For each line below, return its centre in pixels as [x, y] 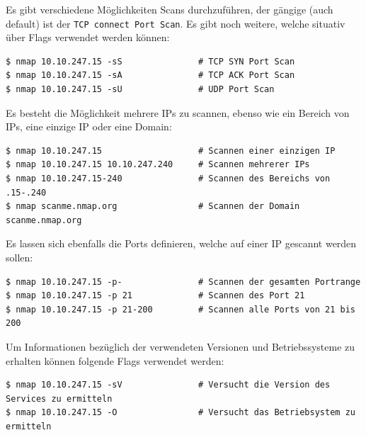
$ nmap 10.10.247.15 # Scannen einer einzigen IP [171, 151]
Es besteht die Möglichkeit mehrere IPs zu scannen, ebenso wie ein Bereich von [178, 112]
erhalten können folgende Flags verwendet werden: [115, 360]
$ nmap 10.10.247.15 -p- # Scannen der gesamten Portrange [183, 282]
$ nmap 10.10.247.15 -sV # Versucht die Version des [168, 385]
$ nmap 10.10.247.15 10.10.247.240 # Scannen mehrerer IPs [158, 165]
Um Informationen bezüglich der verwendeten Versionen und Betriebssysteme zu [181, 346]
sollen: [19, 257]
